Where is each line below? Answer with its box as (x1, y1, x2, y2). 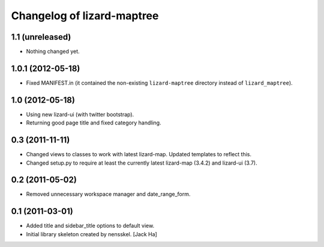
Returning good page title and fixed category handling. (26, 119, 161, 126)
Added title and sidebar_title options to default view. (26, 222, 155, 230)
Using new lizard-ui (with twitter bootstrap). (26, 111, 134, 118)
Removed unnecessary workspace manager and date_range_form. (26, 191, 191, 198)
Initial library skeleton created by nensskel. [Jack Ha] (26, 230, 157, 237)
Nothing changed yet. (26, 48, 80, 55)
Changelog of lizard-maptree (11, 9, 159, 22)
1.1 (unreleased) (11, 32, 71, 42)
